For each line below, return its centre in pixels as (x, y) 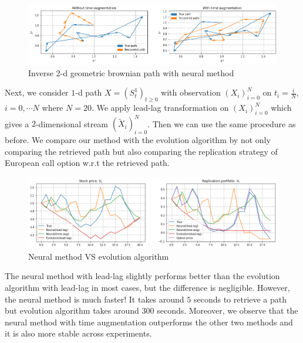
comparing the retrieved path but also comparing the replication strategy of (141, 151)
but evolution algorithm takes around (72, 310)
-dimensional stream (72, 123)
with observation (191, 92)
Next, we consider (37, 92)
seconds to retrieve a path (240, 299)
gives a (17, 123)
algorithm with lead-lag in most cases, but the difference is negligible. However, (147, 287)
